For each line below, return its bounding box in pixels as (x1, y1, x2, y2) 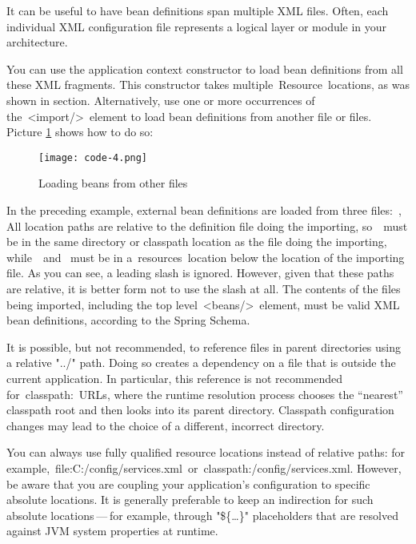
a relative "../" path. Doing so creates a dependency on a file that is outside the (6, 354, 396, 371)
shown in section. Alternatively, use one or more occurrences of (6, 91, 315, 108)
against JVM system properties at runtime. (6, 522, 218, 539)
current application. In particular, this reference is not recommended (6, 369, 343, 386)
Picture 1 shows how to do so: (6, 123, 154, 140)
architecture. (6, 34, 68, 50)
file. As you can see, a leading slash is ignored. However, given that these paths (6, 264, 394, 281)
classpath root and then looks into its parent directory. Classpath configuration (6, 401, 394, 418)
